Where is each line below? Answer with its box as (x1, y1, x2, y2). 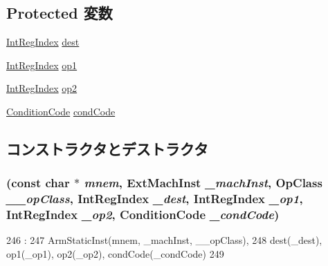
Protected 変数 (6, 2, 113, 23)
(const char (6, 174, 70, 191)
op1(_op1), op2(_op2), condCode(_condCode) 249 (6, 247, 224, 261)
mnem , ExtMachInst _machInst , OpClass (84, 174, 322, 191)
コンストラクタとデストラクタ (6, 137, 208, 159)
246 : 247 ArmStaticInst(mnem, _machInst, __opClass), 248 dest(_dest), (6, 233, 322, 247)
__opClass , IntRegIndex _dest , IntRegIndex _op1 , (6, 190, 303, 207)
